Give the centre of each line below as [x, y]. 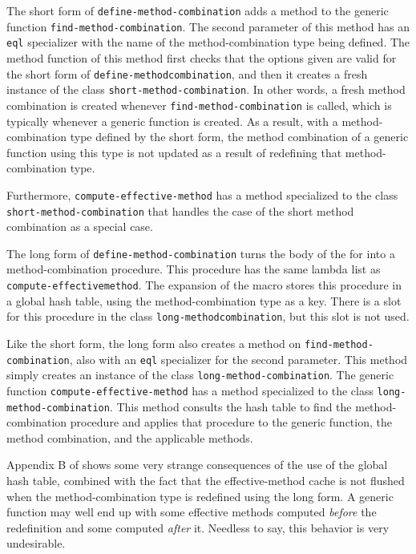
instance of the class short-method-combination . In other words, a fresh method [206, 89]
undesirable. [36, 543]
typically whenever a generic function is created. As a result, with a [172, 121]
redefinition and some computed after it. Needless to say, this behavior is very [198, 527]
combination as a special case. [80, 226]
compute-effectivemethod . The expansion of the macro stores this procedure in [204, 285]
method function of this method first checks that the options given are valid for [202, 57]
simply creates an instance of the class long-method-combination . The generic [200, 375]
